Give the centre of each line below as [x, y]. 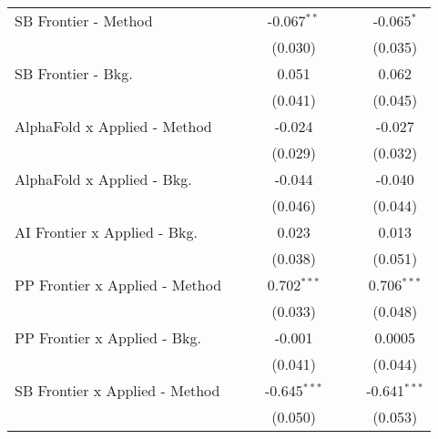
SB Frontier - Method [84, 20]
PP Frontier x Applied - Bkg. [108, 337]
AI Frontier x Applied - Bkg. [106, 232]
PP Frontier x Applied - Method [118, 285]
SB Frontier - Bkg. [74, 73]
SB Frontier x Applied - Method [117, 390]
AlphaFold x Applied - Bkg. [103, 179]
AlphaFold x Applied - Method [113, 126]
